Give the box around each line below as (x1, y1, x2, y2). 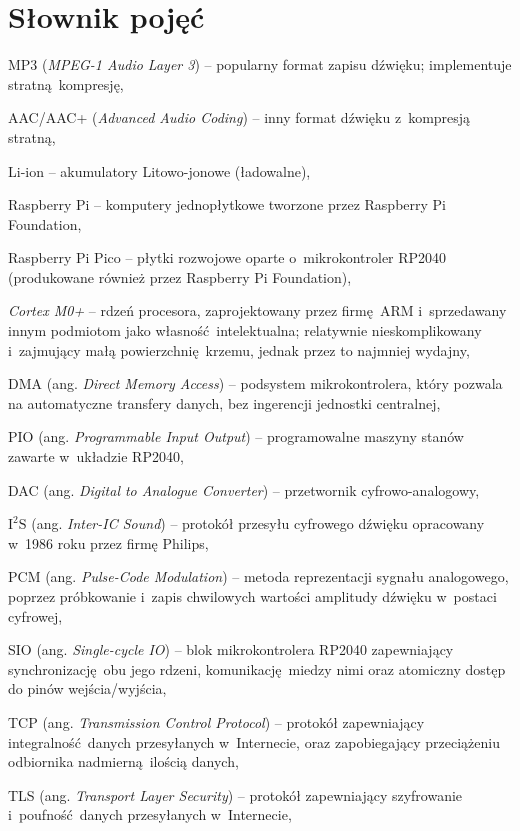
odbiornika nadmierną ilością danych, (8, 751, 239, 772)
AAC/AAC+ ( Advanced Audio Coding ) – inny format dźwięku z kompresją (8, 107, 471, 128)
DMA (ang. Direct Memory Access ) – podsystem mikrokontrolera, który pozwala (8, 373, 503, 394)
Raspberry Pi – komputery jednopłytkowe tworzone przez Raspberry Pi (8, 194, 446, 215)
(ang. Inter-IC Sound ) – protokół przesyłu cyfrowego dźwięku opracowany (31, 513, 485, 534)
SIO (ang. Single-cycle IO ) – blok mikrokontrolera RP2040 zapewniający (8, 639, 454, 660)
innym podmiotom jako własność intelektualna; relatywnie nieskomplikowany (8, 320, 482, 341)
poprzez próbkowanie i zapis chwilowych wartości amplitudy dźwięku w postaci (8, 586, 497, 606)
